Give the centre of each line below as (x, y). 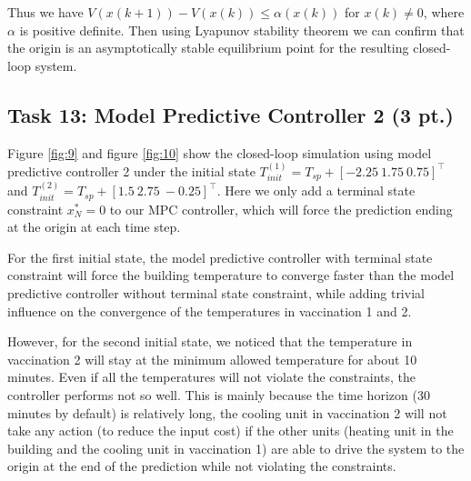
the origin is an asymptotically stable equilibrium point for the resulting (208, 48)
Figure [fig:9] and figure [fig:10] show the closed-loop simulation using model (220, 152)
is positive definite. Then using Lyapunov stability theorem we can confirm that (242, 30)
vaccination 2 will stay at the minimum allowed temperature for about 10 (212, 359)
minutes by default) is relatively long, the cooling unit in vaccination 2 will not (227, 412)
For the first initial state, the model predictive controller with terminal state (220, 257)
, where (444, 12)
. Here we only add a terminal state (316, 190)
